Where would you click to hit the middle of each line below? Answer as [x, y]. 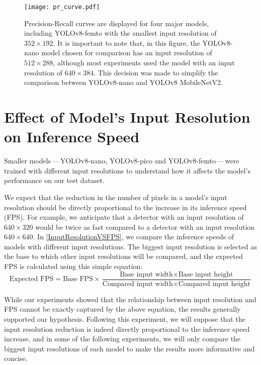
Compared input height [214, 284]
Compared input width [138, 284]
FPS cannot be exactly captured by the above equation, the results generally [122, 309]
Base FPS [78, 279]
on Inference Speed [72, 136]
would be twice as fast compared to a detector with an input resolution [145, 226]
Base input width [146, 274]
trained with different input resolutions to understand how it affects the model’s [127, 170]
